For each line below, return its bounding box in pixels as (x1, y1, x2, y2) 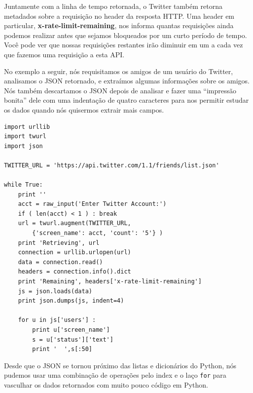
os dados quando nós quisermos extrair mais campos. (4, 104, 164, 115)
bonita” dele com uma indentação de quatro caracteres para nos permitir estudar (4, 95, 249, 105)
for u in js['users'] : (18, 316, 96, 324)
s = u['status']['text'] (32, 336, 113, 343)
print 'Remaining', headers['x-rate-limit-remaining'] (18, 278, 202, 285)
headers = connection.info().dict (18, 268, 131, 275)
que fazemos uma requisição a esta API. (4, 49, 125, 59)
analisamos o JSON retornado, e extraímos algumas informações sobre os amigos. (4, 76, 250, 86)
